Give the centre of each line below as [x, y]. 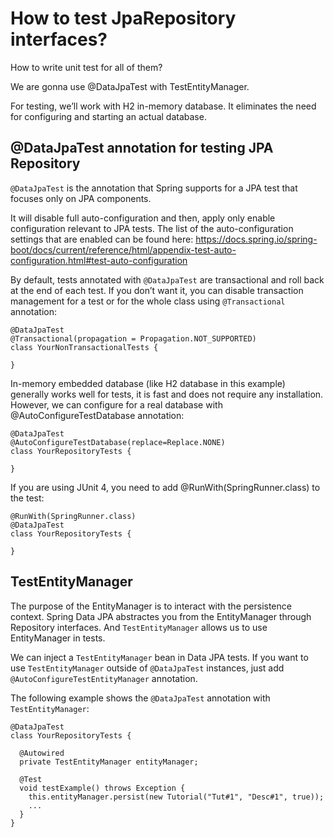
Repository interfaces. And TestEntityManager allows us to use [139, 627]
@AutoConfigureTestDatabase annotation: [97, 415]
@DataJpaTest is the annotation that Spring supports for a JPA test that [154, 188]
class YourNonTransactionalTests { [84, 347]
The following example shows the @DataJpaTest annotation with [140, 698]
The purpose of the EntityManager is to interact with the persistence [151, 606]
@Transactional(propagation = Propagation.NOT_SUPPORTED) [133, 338]
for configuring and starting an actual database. [108, 116]
